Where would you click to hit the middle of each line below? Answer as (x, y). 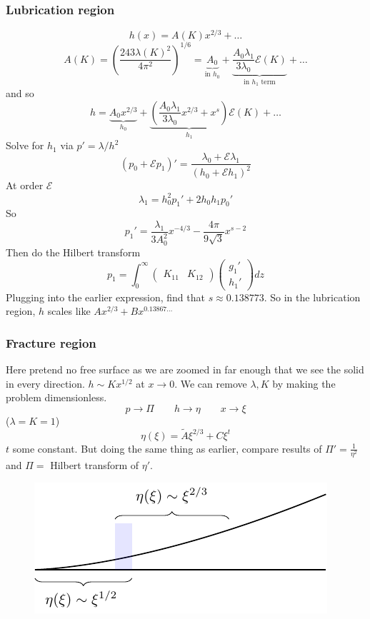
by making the (304, 383)
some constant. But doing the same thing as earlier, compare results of (167, 448)
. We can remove (211, 383)
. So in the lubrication (312, 297)
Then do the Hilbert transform (73, 252)
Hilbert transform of (95, 464)
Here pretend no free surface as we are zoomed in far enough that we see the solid (185, 369)
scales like (69, 311)
